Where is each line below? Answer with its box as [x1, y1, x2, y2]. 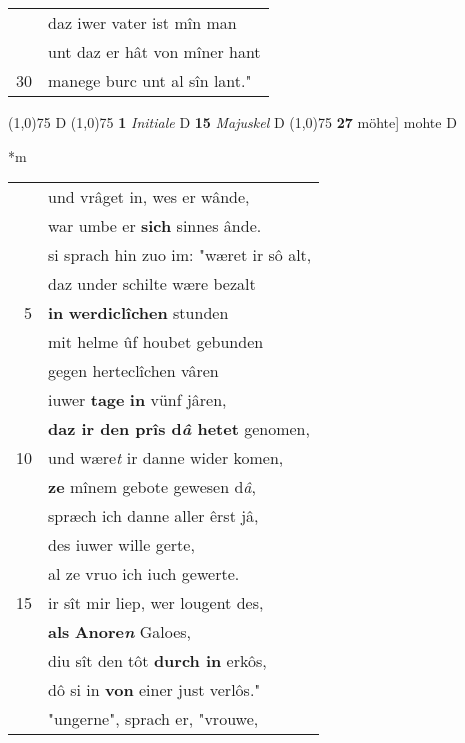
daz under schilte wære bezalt [48, 272, 256, 296]
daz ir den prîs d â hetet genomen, [48, 417, 310, 441]
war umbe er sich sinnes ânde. [48, 214, 262, 238]
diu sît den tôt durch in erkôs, [48, 649, 267, 673]
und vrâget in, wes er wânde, [48, 185, 250, 209]
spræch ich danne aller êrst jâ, [48, 504, 259, 528]
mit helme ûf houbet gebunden [48, 330, 264, 354]
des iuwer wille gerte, [48, 533, 195, 557]
